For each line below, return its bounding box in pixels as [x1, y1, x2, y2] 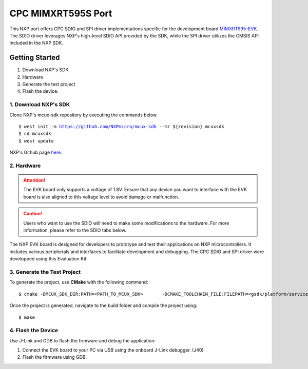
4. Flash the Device [9, 327, 59, 334]
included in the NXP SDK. [9, 40, 64, 46]
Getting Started [9, 53, 60, 62]
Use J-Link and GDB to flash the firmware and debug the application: [9, 337, 156, 343]
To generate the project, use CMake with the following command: [9, 279, 148, 285]
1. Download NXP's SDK [9, 101, 70, 108]
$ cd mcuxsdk [18, 131, 51, 137]
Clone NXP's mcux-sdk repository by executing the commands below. [9, 112, 158, 118]
